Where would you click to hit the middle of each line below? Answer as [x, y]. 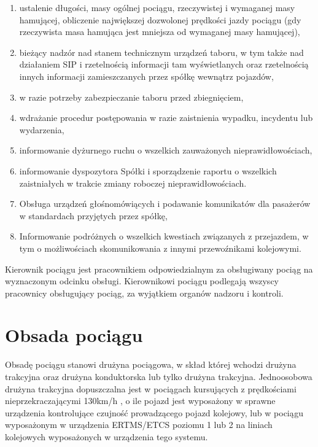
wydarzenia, [42, 129]
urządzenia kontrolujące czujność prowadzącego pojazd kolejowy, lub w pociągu [154, 412]
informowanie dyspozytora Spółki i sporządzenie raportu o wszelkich [148, 170]
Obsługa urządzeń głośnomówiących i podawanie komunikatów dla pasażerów [165, 204]
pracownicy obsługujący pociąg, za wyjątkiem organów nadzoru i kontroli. [144, 293]
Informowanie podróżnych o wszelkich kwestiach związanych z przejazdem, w [164, 236]
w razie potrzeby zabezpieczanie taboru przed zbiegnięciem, [131, 97]
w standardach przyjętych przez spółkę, [93, 215]
